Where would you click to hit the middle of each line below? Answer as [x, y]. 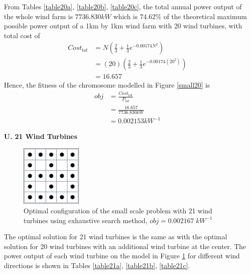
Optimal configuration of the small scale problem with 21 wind [118, 210]
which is [125, 16]
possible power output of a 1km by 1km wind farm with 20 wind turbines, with [123, 26]
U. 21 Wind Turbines [41, 136]
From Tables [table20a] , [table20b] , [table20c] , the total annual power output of [123, 6]
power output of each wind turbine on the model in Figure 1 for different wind [122, 256]
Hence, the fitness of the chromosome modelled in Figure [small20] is [107, 85]
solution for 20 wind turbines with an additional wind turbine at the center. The [125, 246]
